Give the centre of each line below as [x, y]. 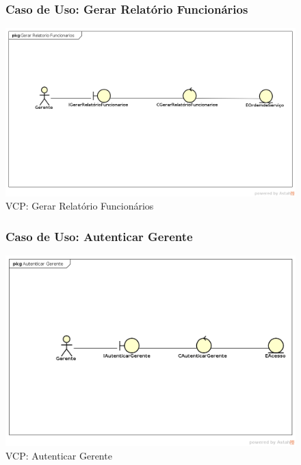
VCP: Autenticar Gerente [59, 455]
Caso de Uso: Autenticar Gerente [99, 236]
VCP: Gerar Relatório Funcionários [80, 206]
